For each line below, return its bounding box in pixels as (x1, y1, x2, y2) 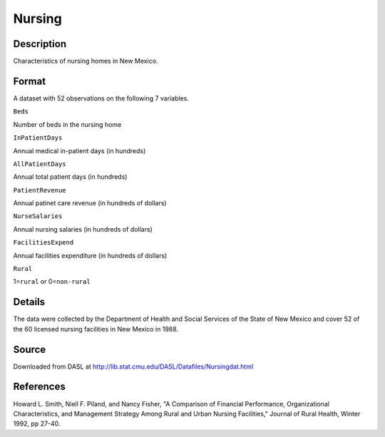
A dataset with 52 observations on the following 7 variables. (13, 93, 189, 103)
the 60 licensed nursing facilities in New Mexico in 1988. (13, 324, 178, 333)
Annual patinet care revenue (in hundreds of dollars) (13, 199, 167, 207)
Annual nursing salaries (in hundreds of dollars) (13, 225, 153, 233)
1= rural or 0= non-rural (13, 277, 91, 286)
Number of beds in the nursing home (13, 120, 122, 128)
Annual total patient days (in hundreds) (13, 173, 128, 181)
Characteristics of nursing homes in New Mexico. (13, 57, 158, 66)
